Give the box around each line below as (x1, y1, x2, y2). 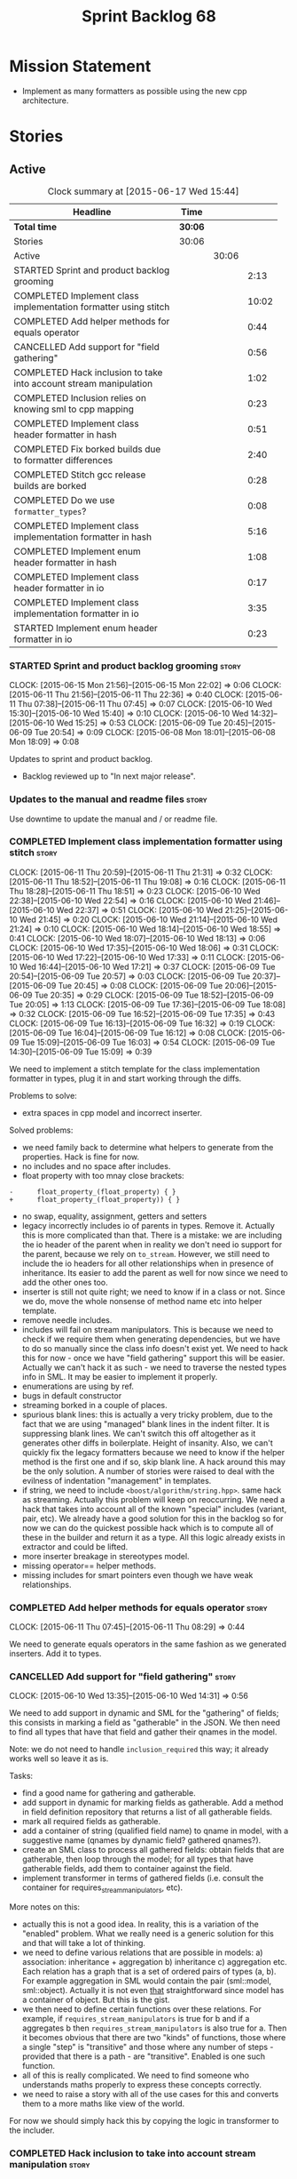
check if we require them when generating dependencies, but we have (21, 1334, 281, 1344)
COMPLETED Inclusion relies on (13, 391, 146, 404)
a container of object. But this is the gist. (21, 1994, 170, 2006)
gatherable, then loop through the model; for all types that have (21, 1854, 254, 1864)
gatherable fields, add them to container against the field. (21, 1863, 232, 1874)
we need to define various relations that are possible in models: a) (21, 1947, 263, 1958)
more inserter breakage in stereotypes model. (21, 1550, 190, 1561)
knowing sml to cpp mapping (13, 403, 135, 415)
